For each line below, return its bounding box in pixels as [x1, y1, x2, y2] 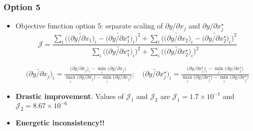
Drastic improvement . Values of [15, 91, 124, 102]
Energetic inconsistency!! [15, 117, 105, 128]
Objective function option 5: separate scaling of [15, 20, 163, 31]
